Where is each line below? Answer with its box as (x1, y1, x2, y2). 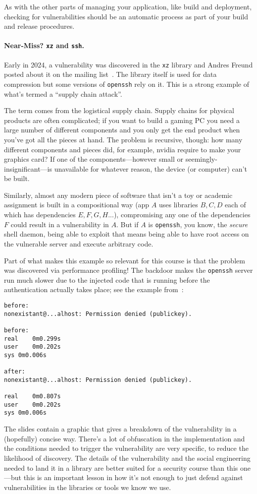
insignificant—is (4, 163, 52, 174)
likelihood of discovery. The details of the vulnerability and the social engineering (4, 452, 251, 463)
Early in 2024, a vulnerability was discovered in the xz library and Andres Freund (4, 59, 253, 69)
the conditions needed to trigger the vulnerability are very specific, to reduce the (4, 443, 249, 453)
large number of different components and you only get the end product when (4, 124, 240, 135)
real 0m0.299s (4, 335, 61, 342)
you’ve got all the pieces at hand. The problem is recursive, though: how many (4, 134, 243, 144)
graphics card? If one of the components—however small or (4, 154, 184, 164)
